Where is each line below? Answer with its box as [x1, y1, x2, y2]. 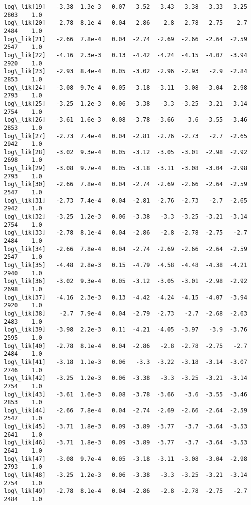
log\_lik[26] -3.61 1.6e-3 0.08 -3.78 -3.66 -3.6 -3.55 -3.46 [4, 116, 248, 124]
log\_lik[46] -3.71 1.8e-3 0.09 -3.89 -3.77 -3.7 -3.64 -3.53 [4, 439, 248, 446]
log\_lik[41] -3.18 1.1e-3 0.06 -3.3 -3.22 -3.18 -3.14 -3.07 [4, 358, 248, 365]
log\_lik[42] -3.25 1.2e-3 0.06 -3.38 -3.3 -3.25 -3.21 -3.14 [4, 375, 248, 382]
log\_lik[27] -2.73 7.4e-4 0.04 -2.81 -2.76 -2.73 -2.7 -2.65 [4, 132, 248, 140]
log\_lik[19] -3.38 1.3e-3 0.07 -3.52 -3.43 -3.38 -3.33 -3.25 [4, 3, 248, 10]
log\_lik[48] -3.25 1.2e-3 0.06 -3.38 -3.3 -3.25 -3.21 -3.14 [4, 472, 248, 479]
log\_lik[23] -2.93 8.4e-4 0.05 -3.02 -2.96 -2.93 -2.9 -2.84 [4, 68, 248, 75]
